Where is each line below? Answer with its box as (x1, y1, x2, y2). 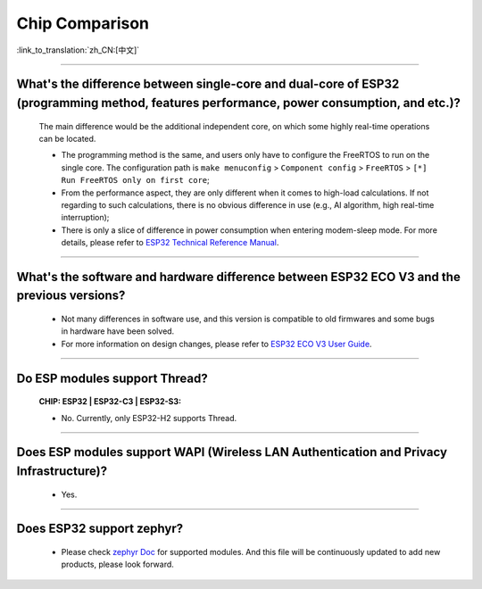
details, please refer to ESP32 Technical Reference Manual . (61, 237, 279, 248)
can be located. (38, 133, 96, 144)
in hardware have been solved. (61, 326, 175, 336)
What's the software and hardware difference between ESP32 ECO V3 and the (16, 269, 461, 285)
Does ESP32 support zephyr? (16, 521, 183, 536)
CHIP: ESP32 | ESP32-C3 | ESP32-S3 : (38, 396, 182, 407)
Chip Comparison (16, 13, 150, 33)
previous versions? (16, 288, 126, 303)
